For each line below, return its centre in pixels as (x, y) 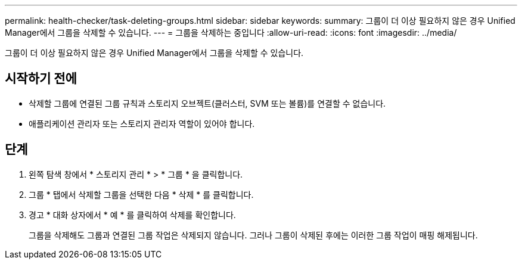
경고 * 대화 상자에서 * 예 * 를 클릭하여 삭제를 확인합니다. (132, 215)
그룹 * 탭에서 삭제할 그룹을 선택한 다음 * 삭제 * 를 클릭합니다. (141, 194)
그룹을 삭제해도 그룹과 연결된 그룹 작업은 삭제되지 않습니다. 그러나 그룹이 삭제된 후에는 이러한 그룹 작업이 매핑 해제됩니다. (253, 235)
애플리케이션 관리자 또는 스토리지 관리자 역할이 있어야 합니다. (142, 123)
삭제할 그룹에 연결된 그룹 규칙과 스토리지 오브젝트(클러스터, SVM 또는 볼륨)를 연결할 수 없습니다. (207, 103)
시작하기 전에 (41, 79)
